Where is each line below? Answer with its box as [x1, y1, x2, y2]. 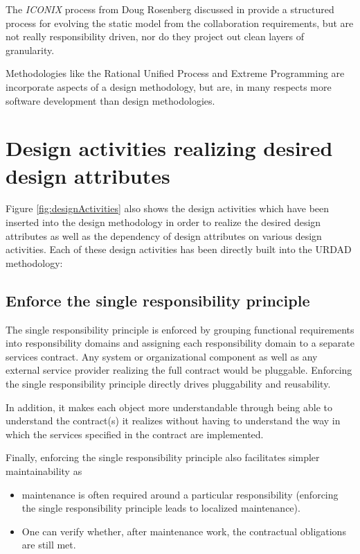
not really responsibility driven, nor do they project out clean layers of [6, 29, 305, 44]
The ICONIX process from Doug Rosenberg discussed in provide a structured [6, 2, 334, 16]
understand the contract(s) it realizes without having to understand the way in [6, 413, 341, 428]
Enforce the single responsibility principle [6, 289, 310, 311]
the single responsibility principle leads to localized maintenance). [21, 501, 300, 515]
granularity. [6, 42, 55, 57]
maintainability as [6, 463, 82, 478]
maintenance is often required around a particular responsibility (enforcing [21, 487, 339, 501]
